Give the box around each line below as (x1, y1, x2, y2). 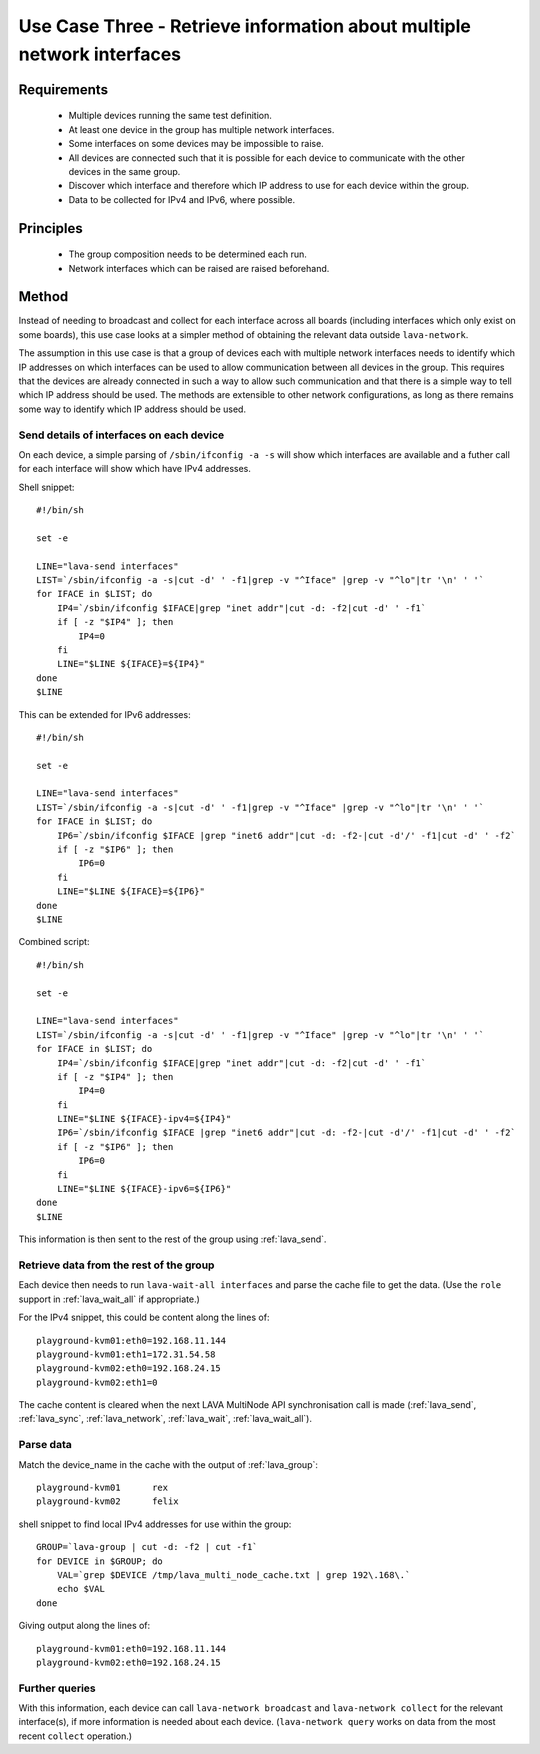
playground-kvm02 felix (36, 1496, 179, 1507)
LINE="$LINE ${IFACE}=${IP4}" (56, 658, 205, 670)
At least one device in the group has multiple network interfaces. (68, 123, 335, 135)
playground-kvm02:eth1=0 (36, 1376, 158, 1388)
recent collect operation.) (18, 1730, 133, 1742)
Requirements (18, 81, 109, 98)
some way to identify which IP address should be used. (18, 403, 247, 415)
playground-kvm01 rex (36, 1482, 169, 1493)
